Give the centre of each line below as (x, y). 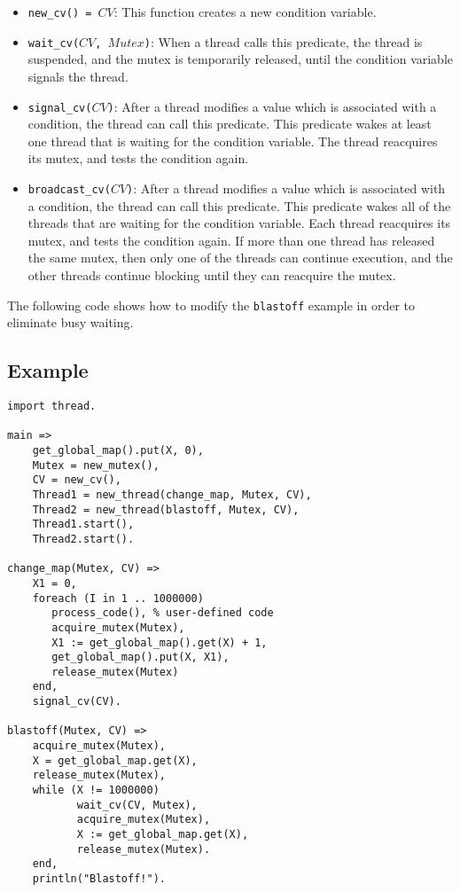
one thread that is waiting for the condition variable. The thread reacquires (233, 141)
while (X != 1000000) (96, 790)
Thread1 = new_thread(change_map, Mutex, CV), (172, 494)
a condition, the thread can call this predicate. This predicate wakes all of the (239, 205)
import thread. (52, 407)
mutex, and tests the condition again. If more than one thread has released (231, 240)
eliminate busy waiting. (70, 322)
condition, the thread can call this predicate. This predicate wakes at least (230, 124)
